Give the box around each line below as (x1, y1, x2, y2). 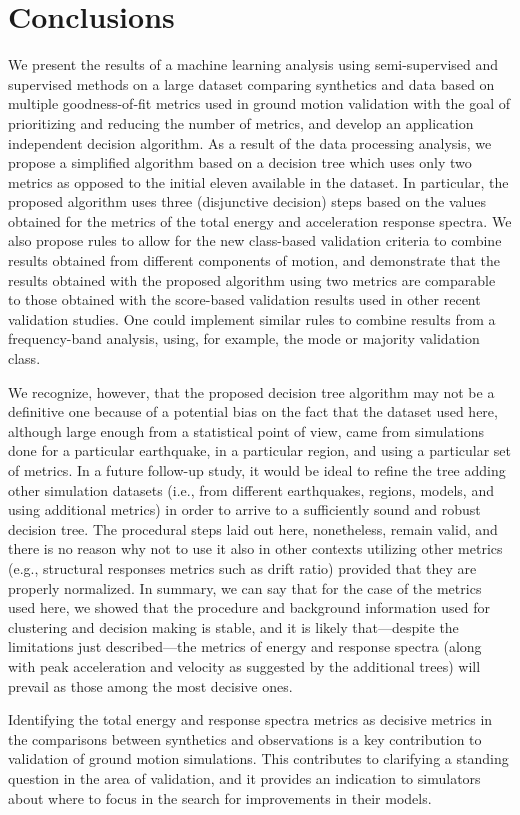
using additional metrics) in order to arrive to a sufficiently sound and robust (8, 499, 481, 520)
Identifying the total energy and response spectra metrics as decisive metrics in (8, 709, 493, 730)
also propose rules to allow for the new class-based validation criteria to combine (8, 230, 502, 251)
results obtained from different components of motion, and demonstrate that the (8, 250, 501, 271)
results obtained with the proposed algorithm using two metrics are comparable (8, 269, 496, 290)
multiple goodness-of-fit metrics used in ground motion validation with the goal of (8, 93, 511, 114)
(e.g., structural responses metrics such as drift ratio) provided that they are (8, 557, 477, 578)
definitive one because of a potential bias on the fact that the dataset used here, (8, 401, 498, 422)
